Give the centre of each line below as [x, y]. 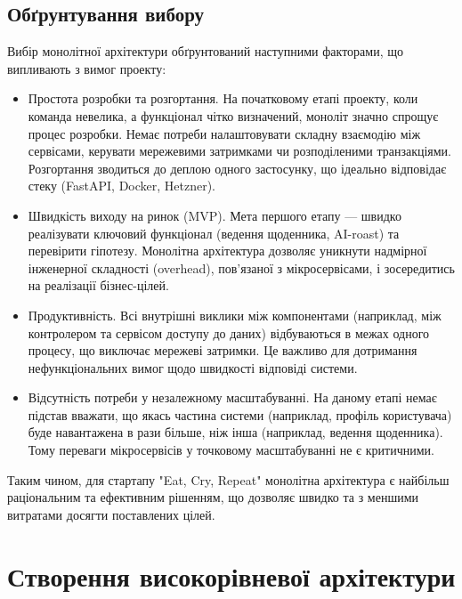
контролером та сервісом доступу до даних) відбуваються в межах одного [229, 332]
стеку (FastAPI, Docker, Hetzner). [122, 186]
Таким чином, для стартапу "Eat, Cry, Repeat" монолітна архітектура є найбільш [228, 479]
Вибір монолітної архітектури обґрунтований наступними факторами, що [205, 51]
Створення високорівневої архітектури [231, 575]
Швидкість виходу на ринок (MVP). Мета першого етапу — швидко [215, 215]
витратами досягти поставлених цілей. [111, 514]
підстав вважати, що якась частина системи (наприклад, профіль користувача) [240, 414]
